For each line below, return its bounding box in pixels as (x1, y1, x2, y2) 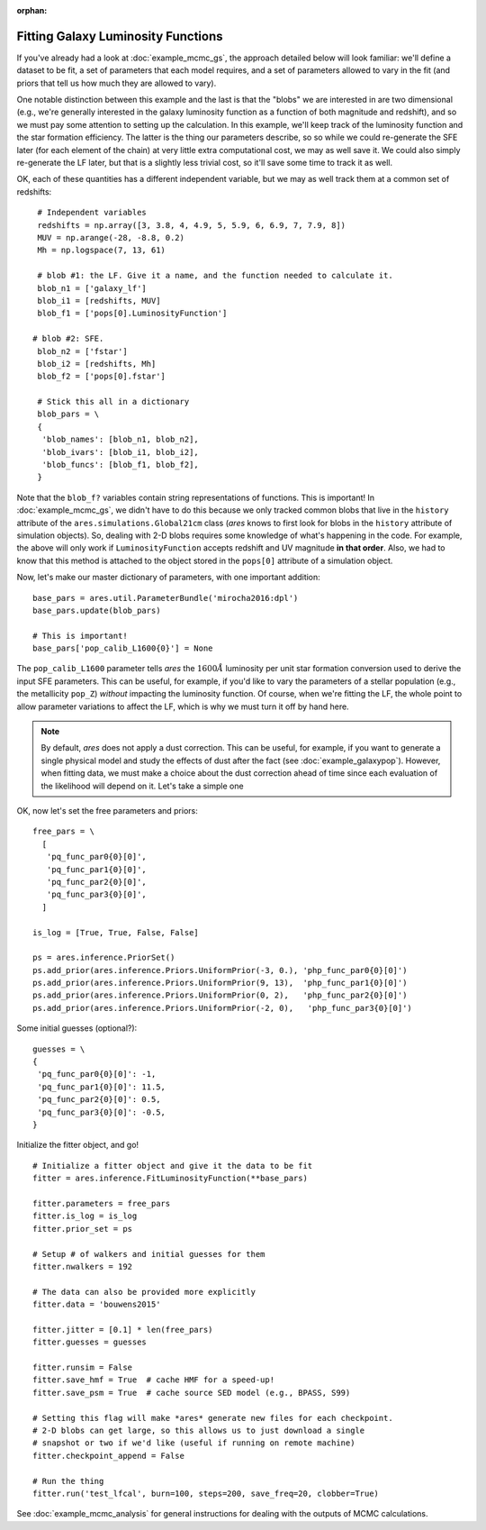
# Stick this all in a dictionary (37, 396, 190, 407)
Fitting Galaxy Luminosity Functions (16, 28, 224, 44)
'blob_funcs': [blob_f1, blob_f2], (41, 460, 200, 470)
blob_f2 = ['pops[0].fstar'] (37, 371, 166, 382)
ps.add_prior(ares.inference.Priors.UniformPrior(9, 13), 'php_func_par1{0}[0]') (32, 978, 408, 988)
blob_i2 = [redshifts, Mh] (37, 359, 157, 369)
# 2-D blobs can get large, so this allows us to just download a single (32, 1425, 365, 1435)
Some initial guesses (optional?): (16, 1023, 138, 1034)
